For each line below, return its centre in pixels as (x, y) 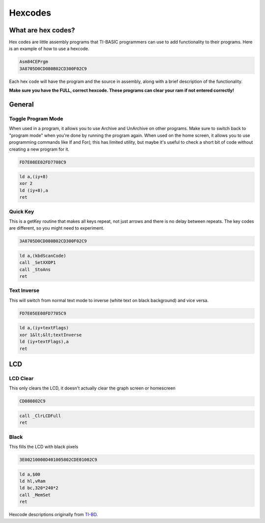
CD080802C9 (32, 401)
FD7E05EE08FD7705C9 (43, 313)
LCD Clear (21, 378)
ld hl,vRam (32, 481)
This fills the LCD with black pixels (44, 447)
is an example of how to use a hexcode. (49, 49)
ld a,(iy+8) (34, 177)
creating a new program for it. (39, 149)
